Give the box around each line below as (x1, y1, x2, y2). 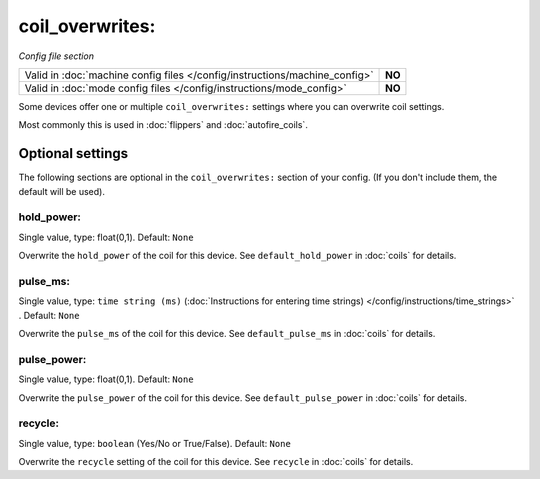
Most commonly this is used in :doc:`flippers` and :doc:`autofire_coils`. (18, 119, 309, 131)
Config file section (18, 50, 95, 62)
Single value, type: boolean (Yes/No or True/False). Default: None (18, 437, 292, 449)
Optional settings (18, 145, 129, 162)
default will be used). (18, 185, 105, 197)
